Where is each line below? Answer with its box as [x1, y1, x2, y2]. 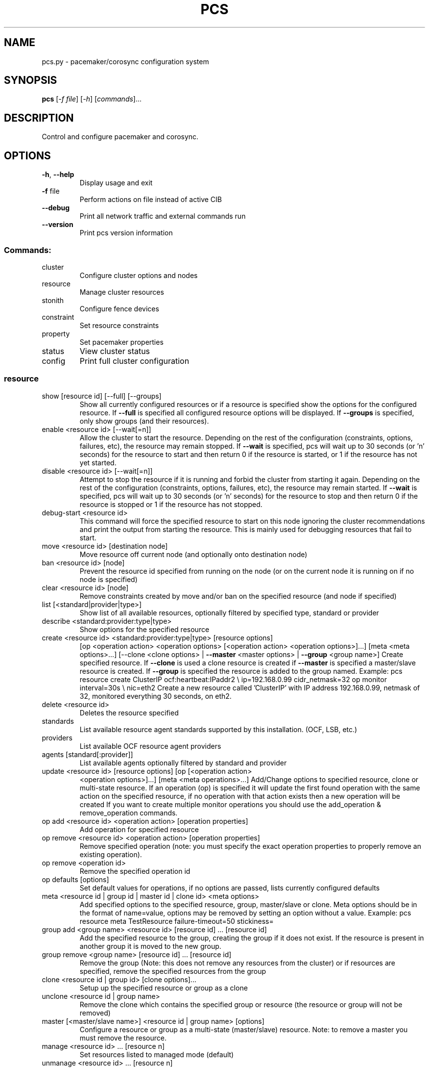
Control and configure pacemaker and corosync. [42, 132, 199, 141]
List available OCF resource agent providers [79, 741, 221, 750]
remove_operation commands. [79, 808, 178, 817]
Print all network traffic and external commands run [79, 212, 246, 221]
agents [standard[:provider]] [42, 750, 133, 759]
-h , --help [42, 170, 74, 179]
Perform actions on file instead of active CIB [79, 195, 222, 204]
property [42, 329, 70, 338]
